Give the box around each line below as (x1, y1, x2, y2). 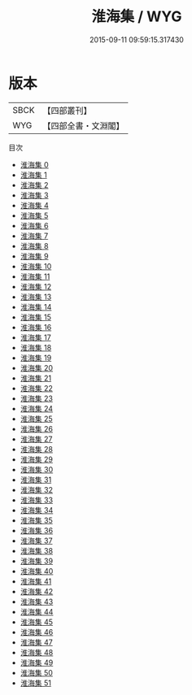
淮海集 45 (20, 617, 54, 627)
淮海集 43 (20, 597, 54, 606)
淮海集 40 (20, 566, 54, 576)
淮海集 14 (20, 302, 52, 311)
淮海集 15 (20, 312, 51, 322)
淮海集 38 (20, 545, 54, 555)
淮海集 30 (20, 464, 54, 474)
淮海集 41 (20, 576, 52, 586)
